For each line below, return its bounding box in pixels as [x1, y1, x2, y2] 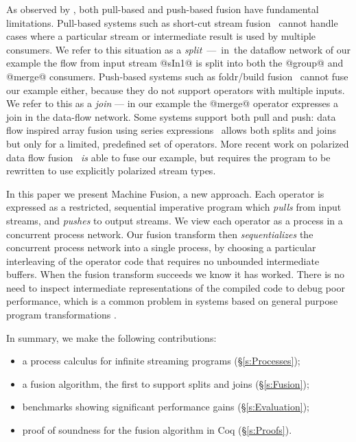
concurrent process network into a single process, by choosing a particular [6, 240, 316, 255]
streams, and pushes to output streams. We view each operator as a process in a [6, 213, 343, 227]
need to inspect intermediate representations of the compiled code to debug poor [6, 280, 345, 294]
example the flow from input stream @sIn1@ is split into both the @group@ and [6, 56, 344, 70]
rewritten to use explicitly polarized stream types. [6, 163, 216, 178]
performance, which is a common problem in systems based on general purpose [6, 294, 338, 308]
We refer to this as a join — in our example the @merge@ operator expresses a [6, 96, 338, 110]
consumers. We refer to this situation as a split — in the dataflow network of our [6, 42, 351, 56]
